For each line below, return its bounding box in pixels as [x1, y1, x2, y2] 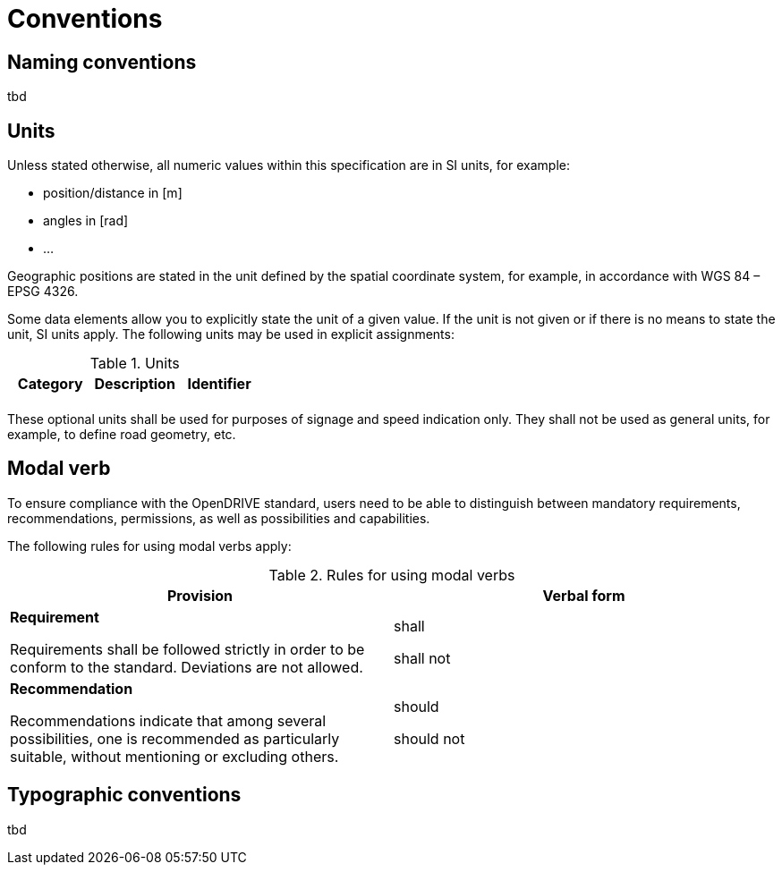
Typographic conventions [7, 783, 242, 807]
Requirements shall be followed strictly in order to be [10, 639, 365, 658]
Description [94, 375, 175, 394]
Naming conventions [7, 50, 197, 73]
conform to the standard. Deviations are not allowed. [10, 657, 363, 676]
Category [17, 375, 83, 394]
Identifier [187, 375, 251, 394]
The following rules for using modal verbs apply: [7, 538, 292, 554]
